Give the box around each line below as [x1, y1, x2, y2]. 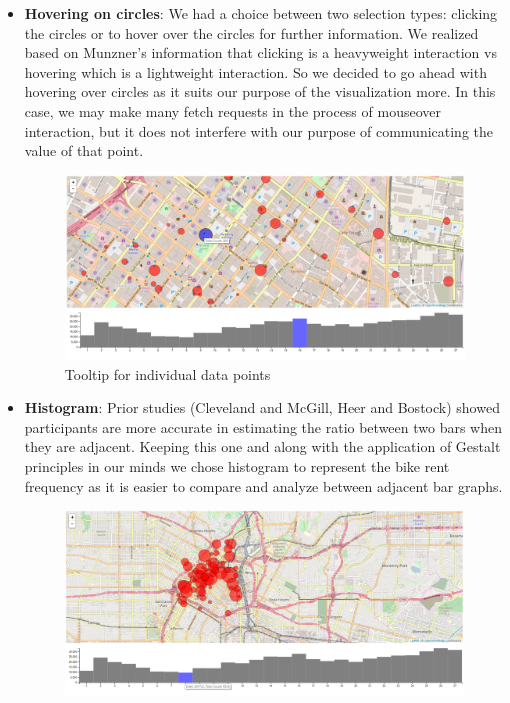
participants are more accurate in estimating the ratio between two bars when [24, 416, 502, 437]
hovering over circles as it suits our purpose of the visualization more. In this [24, 81, 496, 102]
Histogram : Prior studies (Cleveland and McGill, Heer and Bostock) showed [24, 397, 500, 418]
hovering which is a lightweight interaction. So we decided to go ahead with [24, 61, 487, 82]
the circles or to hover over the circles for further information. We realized [24, 22, 479, 43]
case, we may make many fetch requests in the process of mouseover [24, 100, 441, 121]
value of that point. [24, 140, 144, 161]
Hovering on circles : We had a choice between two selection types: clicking [24, 3, 498, 23]
